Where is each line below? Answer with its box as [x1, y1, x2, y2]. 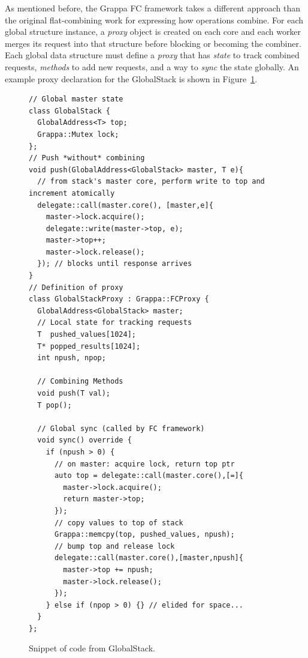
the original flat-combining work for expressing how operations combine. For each [5, 13, 304, 26]
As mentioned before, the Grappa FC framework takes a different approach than [5, 2, 301, 14]
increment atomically [29, 189, 115, 198]
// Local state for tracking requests [37, 318, 192, 327]
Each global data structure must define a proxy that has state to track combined [5, 49, 300, 61]
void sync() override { [37, 436, 132, 445]
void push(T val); [37, 389, 111, 397]
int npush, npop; [37, 354, 106, 363]
